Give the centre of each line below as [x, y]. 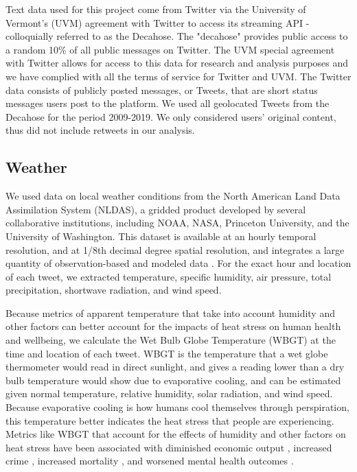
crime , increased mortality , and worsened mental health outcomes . [150, 461]
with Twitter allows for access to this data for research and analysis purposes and [177, 63]
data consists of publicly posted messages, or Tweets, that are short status [162, 90]
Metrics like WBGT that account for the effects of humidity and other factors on [176, 434]
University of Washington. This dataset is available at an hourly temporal [161, 236]
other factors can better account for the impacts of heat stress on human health [173, 326]
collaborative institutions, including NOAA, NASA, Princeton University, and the [177, 223]
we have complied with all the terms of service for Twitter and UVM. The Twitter [178, 76]
